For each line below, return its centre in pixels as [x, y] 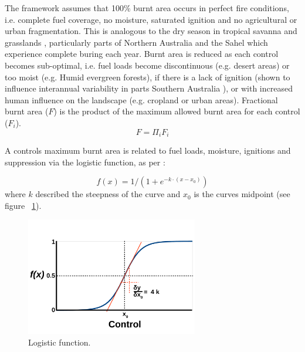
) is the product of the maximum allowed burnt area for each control [177, 111]
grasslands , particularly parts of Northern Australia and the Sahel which [136, 42]
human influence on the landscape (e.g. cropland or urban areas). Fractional [141, 99]
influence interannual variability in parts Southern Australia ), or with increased [149, 88]
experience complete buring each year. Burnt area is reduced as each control [142, 54]
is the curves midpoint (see [242, 194]
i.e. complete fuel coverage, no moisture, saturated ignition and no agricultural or [151, 19]
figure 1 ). [23, 205]
